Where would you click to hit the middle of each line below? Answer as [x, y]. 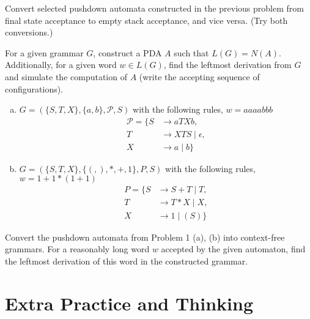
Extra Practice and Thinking [129, 303]
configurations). [34, 88]
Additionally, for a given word [61, 65]
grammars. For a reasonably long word [77, 249]
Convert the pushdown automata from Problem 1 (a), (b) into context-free [145, 237]
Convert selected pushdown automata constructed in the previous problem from [154, 8]
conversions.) [29, 32]
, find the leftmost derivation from [227, 65]
